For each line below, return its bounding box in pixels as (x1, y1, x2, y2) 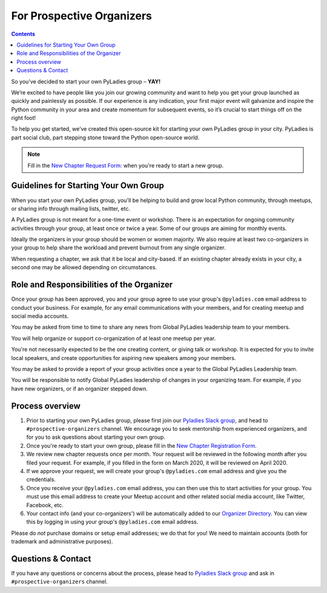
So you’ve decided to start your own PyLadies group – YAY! (11, 77, 160, 85)
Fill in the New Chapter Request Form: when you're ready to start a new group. (27, 162, 224, 169)
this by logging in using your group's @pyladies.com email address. (26, 518, 199, 526)
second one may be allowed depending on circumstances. (11, 264, 157, 271)
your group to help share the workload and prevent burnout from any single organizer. (11, 244, 226, 251)
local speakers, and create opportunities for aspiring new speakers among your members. (11, 354, 236, 361)
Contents (11, 30, 36, 38)
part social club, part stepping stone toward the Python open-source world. (11, 134, 200, 141)
